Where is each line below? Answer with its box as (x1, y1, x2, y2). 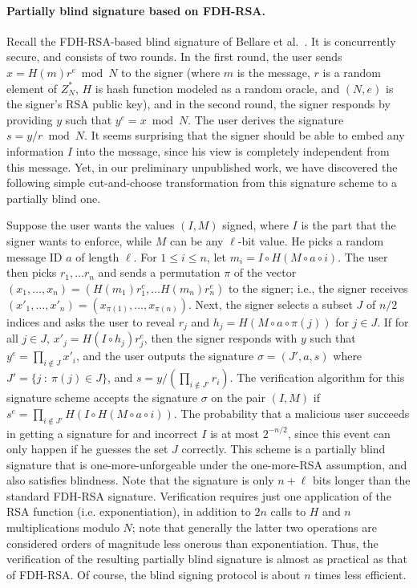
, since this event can (287, 424, 391, 441)
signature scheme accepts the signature (6, 389, 197, 406)
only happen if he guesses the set (6, 440, 168, 457)
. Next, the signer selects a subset (188, 295, 353, 312)
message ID (6, 248, 63, 265)
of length (75, 248, 119, 265)
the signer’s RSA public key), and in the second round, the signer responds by (6, 95, 391, 112)
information (6, 142, 64, 159)
